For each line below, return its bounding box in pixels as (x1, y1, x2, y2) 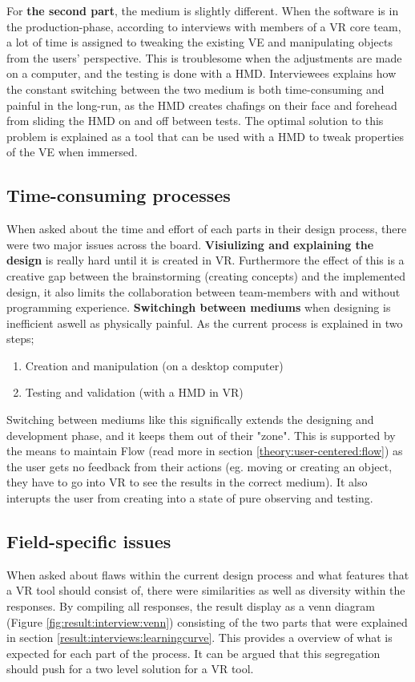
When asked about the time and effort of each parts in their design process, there (6, 220, 407, 237)
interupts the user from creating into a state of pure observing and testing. (6, 490, 373, 506)
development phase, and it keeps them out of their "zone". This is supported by (6, 426, 396, 443)
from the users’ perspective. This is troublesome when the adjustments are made (6, 49, 402, 66)
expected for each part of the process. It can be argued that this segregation (6, 644, 381, 661)
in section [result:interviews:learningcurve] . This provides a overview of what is (6, 629, 393, 646)
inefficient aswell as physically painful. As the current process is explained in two (6, 314, 403, 331)
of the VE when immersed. (6, 143, 138, 160)
